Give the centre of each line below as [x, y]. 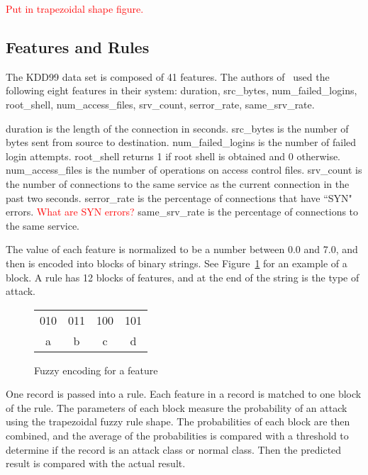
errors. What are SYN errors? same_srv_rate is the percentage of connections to [182, 212]
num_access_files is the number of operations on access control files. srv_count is [184, 170]
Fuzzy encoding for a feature [96, 370]
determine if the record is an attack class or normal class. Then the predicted [174, 449]
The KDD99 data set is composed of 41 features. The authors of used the [168, 76]
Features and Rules [78, 46]
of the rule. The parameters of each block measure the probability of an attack [177, 407]
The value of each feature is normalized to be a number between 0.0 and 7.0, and [182, 249]
